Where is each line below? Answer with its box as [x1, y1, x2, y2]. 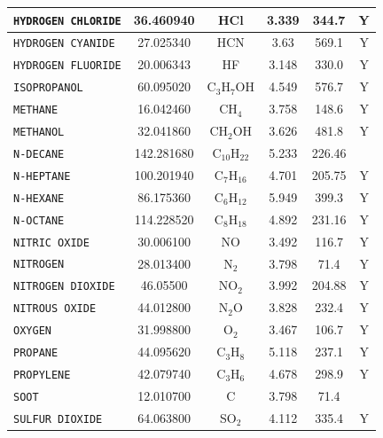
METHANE [13, 104, 59, 117]
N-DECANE [13, 147, 65, 160]
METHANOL [13, 126, 65, 139]
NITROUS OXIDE [13, 302, 97, 316]
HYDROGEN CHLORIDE [13, 14, 121, 27]
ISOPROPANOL [13, 82, 83, 95]
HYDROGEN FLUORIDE [13, 59, 121, 73]
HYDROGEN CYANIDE [13, 37, 115, 51]
